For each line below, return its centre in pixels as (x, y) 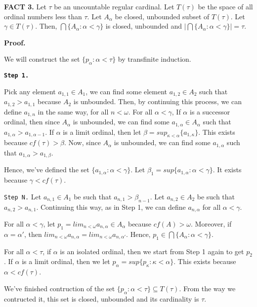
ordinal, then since (32, 122)
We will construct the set (42, 59)
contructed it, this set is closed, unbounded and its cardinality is (102, 298)
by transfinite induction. (154, 59)
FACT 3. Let (25, 6)
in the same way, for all (73, 111)
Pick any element (30, 91)
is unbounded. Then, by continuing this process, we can (157, 101)
